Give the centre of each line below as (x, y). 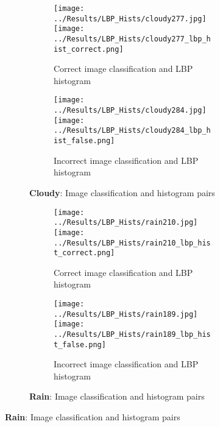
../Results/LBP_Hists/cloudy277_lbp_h (132, 39)
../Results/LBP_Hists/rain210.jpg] (126, 223)
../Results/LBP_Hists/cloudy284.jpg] (130, 111)
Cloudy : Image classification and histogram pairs (122, 192)
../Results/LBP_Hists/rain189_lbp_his (132, 334)
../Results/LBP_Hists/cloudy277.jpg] (130, 19)
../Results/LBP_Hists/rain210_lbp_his (132, 243)
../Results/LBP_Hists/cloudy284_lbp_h (132, 131)
